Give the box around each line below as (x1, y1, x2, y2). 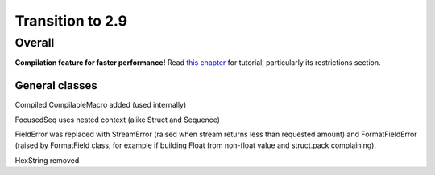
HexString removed (14, 155, 80, 165)
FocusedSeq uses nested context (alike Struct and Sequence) (14, 115, 221, 124)
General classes (14, 79, 98, 92)
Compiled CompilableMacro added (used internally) (14, 100, 187, 110)
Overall (14, 35, 55, 50)
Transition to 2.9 (14, 12, 128, 30)
